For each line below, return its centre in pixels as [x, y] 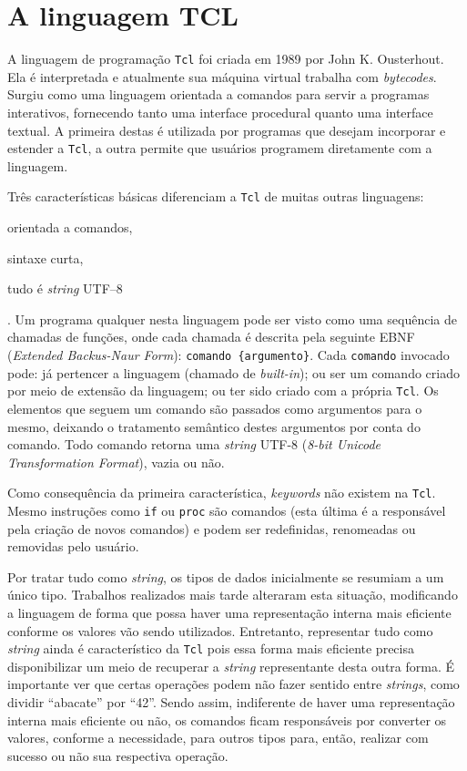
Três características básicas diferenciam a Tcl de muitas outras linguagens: [216, 196]
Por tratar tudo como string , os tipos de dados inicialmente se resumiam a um [226, 576]
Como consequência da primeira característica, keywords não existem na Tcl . [222, 493]
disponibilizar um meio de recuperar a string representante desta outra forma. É [231, 666]
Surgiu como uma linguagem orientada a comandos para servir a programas [218, 94]
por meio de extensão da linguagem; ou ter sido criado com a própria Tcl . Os [223, 391]
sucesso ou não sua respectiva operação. [118, 755]
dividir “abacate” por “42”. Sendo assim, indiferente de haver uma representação [231, 702]
